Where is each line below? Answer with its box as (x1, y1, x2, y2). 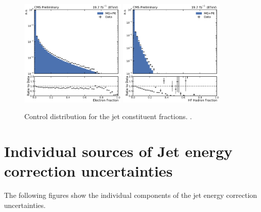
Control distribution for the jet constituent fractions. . (24, 111, 192, 122)
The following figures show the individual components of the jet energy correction (4, 190, 257, 200)
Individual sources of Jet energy (4, 141, 233, 162)
